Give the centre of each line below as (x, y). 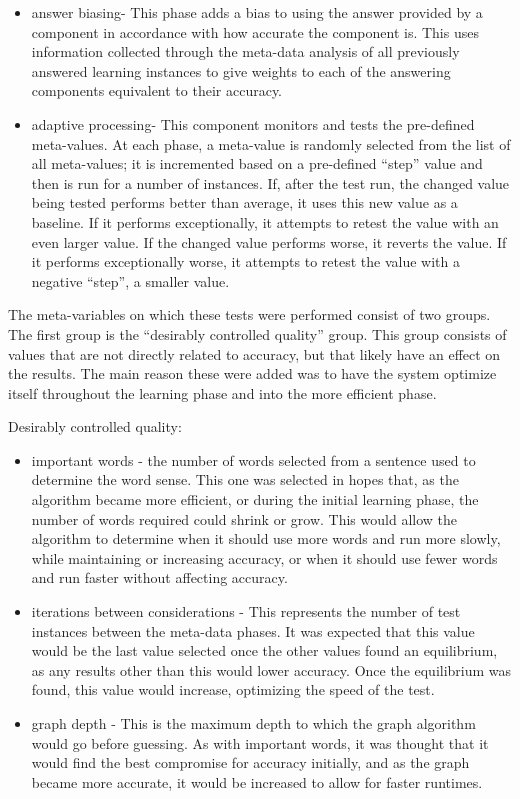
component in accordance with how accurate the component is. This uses (255, 31)
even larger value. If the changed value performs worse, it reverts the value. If (269, 241)
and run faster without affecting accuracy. (159, 577)
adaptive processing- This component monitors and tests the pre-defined (253, 123)
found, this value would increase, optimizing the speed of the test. (233, 689)
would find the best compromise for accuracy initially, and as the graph (250, 762)
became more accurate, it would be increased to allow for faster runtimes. (257, 781)
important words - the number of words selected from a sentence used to (253, 459)
